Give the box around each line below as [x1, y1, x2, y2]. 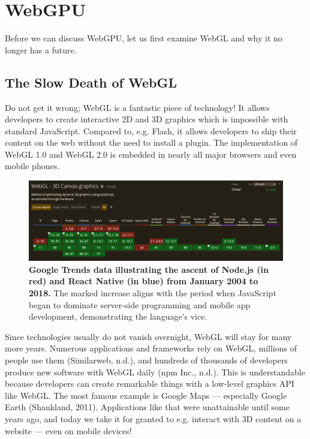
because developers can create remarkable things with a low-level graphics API [5, 377, 294, 390]
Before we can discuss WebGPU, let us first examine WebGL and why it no [5, 32, 282, 44]
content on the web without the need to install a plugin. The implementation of [5, 136, 298, 149]
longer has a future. [5, 43, 77, 56]
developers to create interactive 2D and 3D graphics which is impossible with [5, 113, 288, 125]
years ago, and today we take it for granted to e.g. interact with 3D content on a [5, 412, 302, 425]
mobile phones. [5, 160, 60, 172]
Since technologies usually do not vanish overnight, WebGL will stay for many [5, 330, 292, 342]
